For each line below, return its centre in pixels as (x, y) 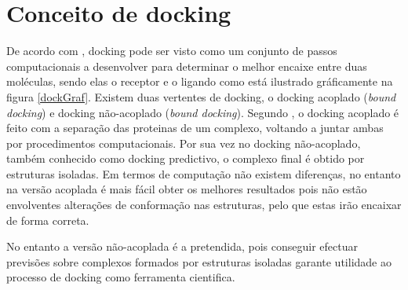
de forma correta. (48, 220)
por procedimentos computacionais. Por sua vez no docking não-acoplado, (184, 143)
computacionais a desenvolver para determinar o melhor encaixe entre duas (187, 66)
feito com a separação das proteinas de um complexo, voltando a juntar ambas (195, 128)
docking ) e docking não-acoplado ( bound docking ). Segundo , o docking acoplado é (203, 112)
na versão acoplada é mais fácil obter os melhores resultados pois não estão (187, 189)
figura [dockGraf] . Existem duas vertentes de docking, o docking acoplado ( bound (201, 96)
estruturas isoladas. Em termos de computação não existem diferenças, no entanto (204, 173)
